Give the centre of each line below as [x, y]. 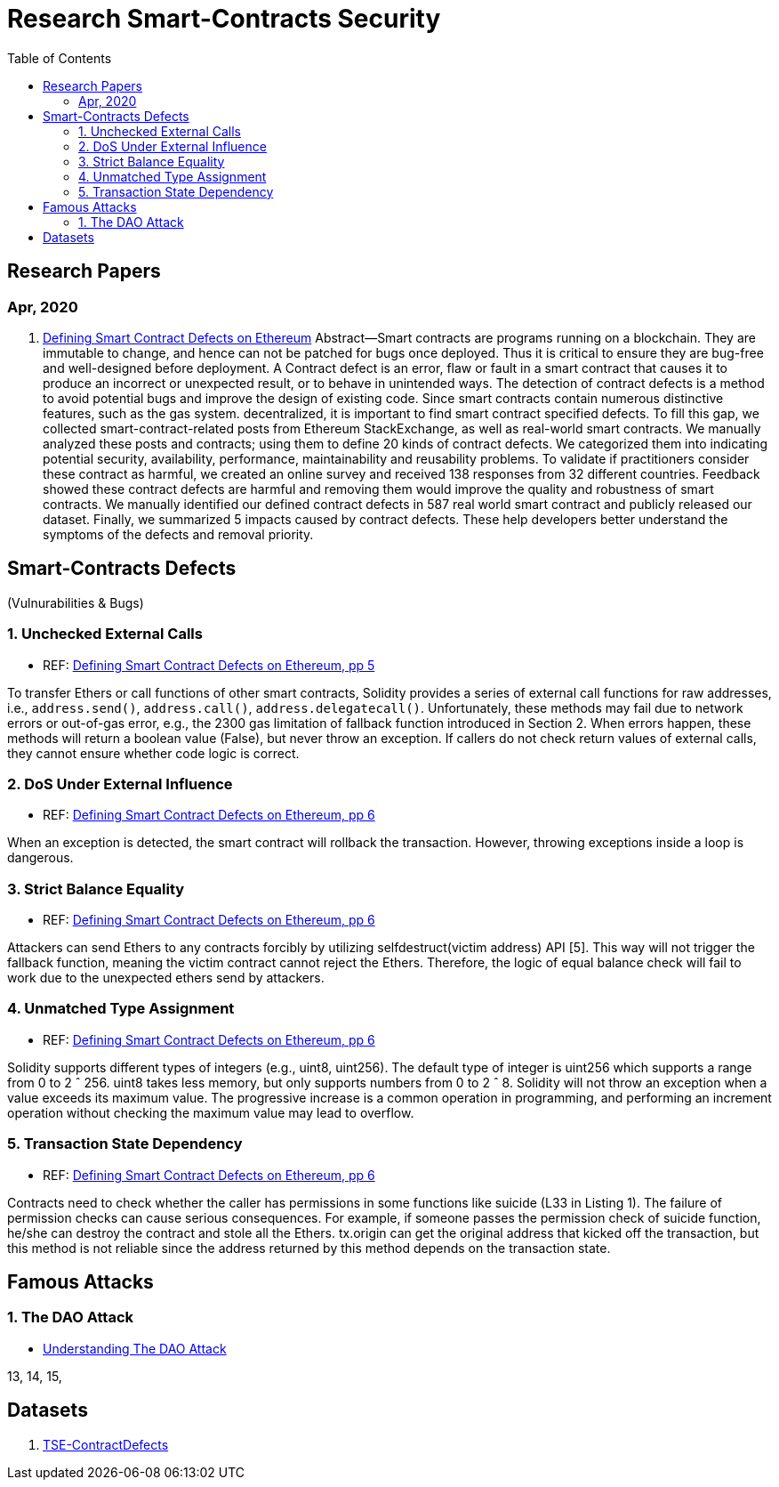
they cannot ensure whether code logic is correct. [153, 753]
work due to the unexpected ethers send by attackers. [166, 978]
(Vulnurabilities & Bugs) [76, 602]
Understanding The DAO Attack [135, 1348]
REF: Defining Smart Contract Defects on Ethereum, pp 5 [209, 665]
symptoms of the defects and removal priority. [178, 534]
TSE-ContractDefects [106, 1444]
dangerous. [40, 858]
